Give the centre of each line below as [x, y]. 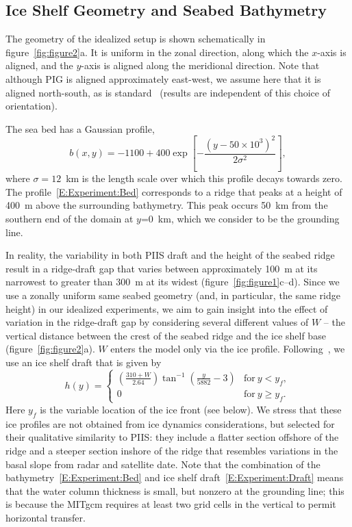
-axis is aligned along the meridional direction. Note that [200, 65]
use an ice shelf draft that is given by [84, 362]
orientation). [32, 106]
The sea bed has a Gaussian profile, [80, 128]
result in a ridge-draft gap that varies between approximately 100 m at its [162, 268]
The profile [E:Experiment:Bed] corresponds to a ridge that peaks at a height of [174, 191]
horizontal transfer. [46, 517]
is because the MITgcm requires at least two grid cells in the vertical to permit [171, 504]
